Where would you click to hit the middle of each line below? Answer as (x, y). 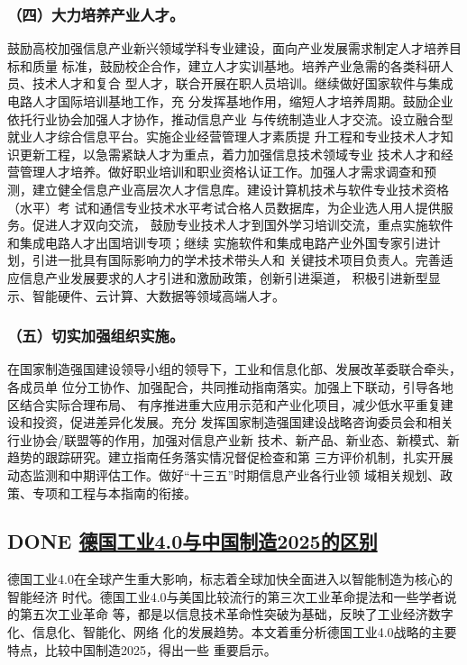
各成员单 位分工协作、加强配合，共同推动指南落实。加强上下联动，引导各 (224, 386)
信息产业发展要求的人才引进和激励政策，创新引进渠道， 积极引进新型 (224, 277)
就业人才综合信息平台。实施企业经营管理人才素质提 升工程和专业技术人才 (224, 137)
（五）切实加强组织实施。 (96, 336)
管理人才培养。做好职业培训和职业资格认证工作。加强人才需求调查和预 (228, 172)
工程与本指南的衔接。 (133, 492)
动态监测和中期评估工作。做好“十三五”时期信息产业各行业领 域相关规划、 (224, 474)
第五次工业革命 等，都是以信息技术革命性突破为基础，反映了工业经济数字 (236, 614)
